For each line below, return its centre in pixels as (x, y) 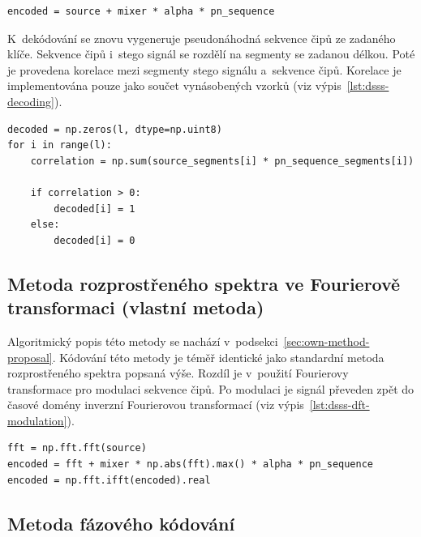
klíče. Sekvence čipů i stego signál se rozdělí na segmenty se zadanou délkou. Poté (211, 54)
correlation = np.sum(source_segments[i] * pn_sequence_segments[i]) (222, 161)
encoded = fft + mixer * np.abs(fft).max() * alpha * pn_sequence (191, 465)
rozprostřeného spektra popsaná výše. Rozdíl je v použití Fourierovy (178, 373)
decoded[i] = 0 (95, 240)
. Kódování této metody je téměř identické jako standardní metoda (218, 357)
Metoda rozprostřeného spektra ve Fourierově (204, 283)
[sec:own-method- (326, 341)
